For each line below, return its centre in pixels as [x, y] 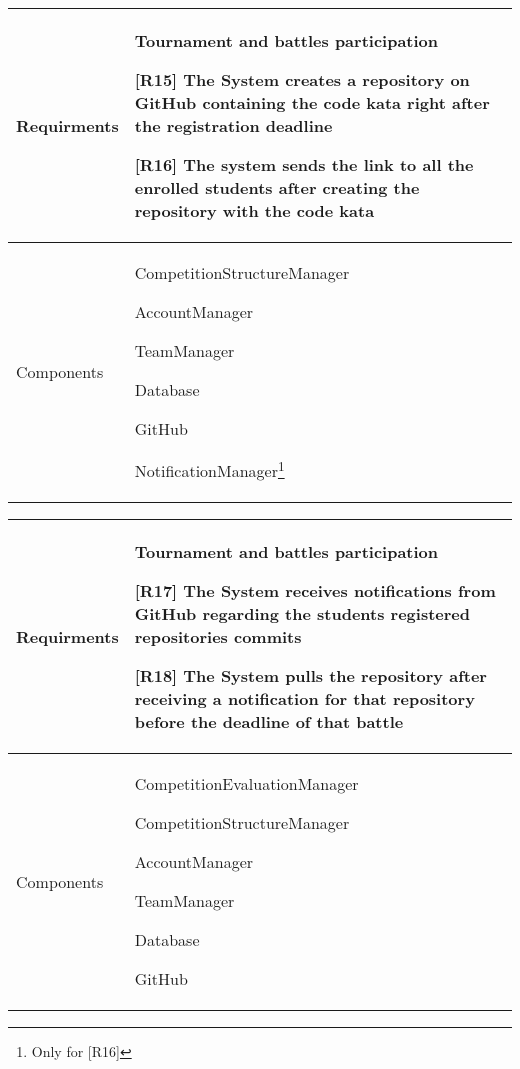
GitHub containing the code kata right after [312, 102]
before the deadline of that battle [269, 722]
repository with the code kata [254, 210]
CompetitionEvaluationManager [246, 784]
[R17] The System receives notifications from [315, 591]
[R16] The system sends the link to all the [304, 164]
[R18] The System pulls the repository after [310, 676]
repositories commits [218, 637]
